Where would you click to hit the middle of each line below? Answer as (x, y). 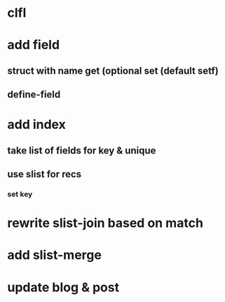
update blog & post (63, 287)
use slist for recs (45, 174)
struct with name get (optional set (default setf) (113, 70)
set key (20, 194)
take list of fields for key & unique (82, 150)
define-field (34, 95)
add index (37, 125)
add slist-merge (54, 255)
